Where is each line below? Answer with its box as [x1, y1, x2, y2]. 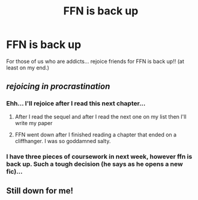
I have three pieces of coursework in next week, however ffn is [6, 152, 193, 160]
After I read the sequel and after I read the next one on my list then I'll [14, 113, 187, 120]
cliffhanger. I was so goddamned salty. [14, 137, 111, 144]
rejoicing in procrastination [6, 81, 110, 92]
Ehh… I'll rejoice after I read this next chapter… [6, 99, 146, 108]
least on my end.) [6, 64, 50, 71]
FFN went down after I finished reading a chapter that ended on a [14, 131, 177, 138]
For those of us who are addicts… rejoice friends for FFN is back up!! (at [6, 57, 184, 65]
